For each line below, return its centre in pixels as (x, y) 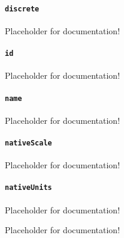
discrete (22, 9)
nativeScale (28, 143)
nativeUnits (28, 188)
